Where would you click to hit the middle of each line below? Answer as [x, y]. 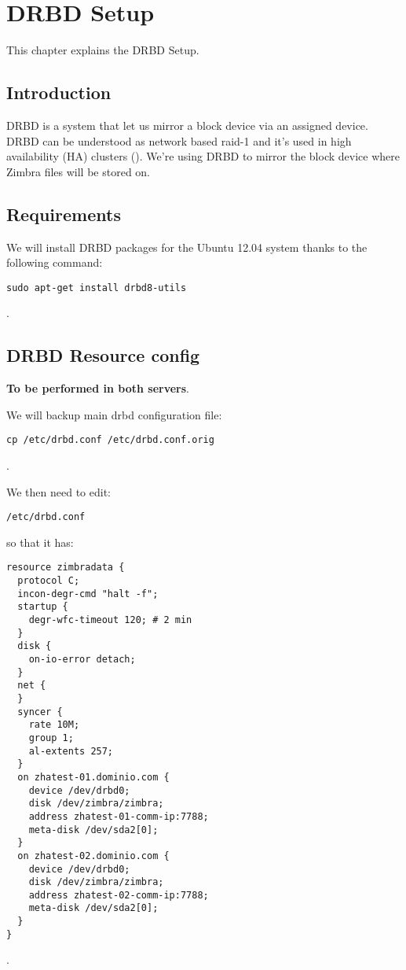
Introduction [59, 92]
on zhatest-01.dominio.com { [93, 777]
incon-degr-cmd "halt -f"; [88, 594]
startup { [43, 607]
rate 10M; [54, 725]
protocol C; [49, 581]
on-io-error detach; [82, 660]
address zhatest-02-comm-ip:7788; [119, 895]
